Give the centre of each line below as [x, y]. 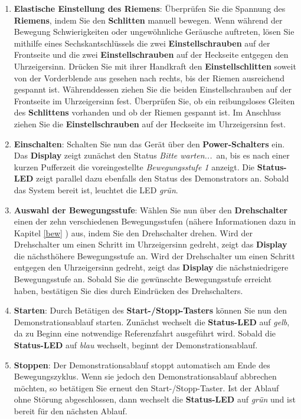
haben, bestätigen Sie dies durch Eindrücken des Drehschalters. [128, 290]
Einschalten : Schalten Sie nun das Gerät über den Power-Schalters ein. [149, 143]
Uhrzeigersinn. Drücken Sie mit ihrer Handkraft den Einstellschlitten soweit [155, 66]
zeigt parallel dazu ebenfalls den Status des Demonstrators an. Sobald [163, 178]
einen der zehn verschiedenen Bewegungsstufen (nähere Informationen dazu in [155, 221]
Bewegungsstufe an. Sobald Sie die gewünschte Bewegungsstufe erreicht [143, 279]
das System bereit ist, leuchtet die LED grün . [96, 189]
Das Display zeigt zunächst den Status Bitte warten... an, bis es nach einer [152, 155]
